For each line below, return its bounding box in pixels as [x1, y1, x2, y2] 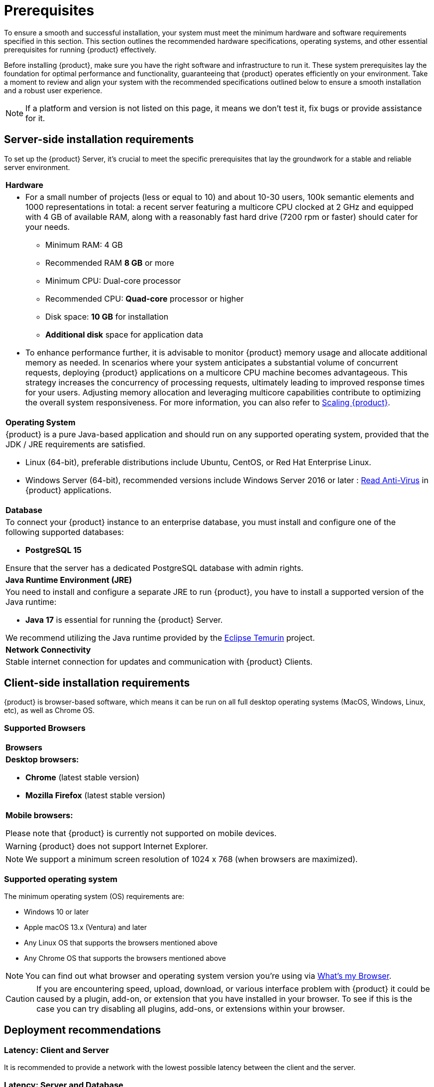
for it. [25, 113, 45, 123]
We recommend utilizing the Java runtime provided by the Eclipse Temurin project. [5, 632, 315, 643]
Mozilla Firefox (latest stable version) [25, 790, 166, 801]
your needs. [25, 221, 70, 232]
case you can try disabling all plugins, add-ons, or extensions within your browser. [36, 1003, 345, 1014]
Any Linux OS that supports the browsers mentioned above [24, 938, 217, 947]
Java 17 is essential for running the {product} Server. [25, 614, 223, 625]
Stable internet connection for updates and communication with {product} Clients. [5, 656, 313, 667]
